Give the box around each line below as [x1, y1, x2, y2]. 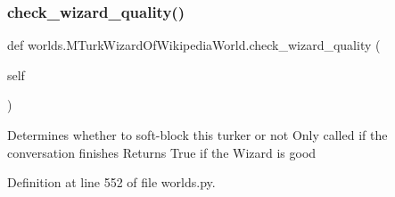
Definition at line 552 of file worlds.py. [7, 173, 216, 192]
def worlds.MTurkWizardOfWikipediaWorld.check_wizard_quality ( [7, 36, 381, 54]
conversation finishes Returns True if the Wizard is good [7, 143, 317, 161]
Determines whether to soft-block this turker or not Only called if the [7, 126, 388, 144]
